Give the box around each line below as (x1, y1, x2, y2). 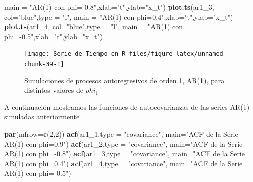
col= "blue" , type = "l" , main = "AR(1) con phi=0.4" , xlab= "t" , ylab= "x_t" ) (4, 11, 233, 22)
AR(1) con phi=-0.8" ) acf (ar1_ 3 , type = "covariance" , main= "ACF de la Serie (4, 148, 245, 159)
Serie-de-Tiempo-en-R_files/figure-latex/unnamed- (53, 50, 227, 58)
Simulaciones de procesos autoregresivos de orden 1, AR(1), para (24, 75, 225, 85)
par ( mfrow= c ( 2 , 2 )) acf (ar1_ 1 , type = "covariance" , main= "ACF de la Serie (4, 129, 238, 139)
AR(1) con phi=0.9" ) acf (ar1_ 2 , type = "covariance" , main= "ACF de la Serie (4, 138, 243, 149)
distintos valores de (24, 85, 83, 95)
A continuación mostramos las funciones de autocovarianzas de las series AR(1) (4, 101, 250, 112)
